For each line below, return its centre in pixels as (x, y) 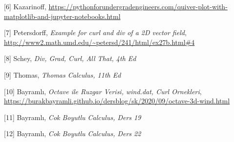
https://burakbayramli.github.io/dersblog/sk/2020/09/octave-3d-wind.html (117, 101)
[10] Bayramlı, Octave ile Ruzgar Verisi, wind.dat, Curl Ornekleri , (103, 91)
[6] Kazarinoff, (25, 6)
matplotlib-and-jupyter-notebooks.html (62, 16)
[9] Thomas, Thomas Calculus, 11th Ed (63, 74)
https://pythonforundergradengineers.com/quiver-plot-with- (138, 6)
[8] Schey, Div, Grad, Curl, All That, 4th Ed (70, 58)
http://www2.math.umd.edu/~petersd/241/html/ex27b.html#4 (99, 42)
